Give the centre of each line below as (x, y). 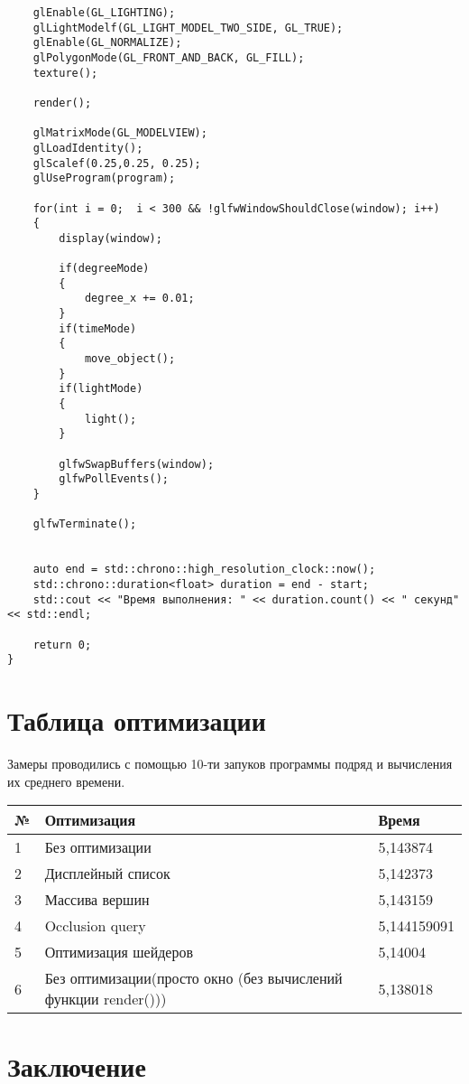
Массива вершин (97, 900)
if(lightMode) (101, 389)
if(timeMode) (98, 328)
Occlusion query (95, 926)
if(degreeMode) (104, 269)
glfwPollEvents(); (114, 479)
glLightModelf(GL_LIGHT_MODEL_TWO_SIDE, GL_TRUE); (188, 28)
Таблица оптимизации (137, 720)
